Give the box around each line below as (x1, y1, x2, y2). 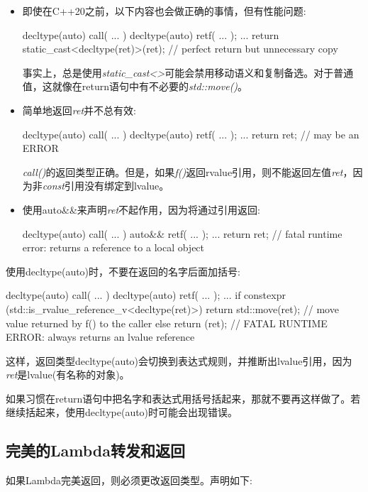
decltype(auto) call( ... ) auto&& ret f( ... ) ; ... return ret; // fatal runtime (22, 226, 342, 241)
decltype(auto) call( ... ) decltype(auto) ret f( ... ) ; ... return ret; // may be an (22, 126, 359, 141)
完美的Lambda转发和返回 (6, 439, 185, 461)
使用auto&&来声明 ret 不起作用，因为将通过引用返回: (22, 202, 261, 217)
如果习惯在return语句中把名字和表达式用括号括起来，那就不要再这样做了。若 (6, 390, 361, 405)
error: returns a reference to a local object (22, 240, 205, 255)
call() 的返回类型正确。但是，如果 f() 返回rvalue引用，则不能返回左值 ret (22, 164, 343, 179)
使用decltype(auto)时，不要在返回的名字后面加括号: (6, 263, 240, 278)
